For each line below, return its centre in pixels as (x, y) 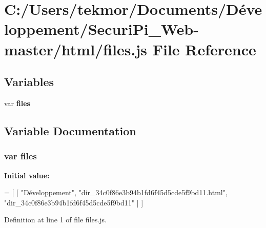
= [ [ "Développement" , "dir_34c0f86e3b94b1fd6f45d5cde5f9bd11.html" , (116, 192)
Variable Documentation (70, 130)
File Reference (204, 49)
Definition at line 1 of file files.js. (55, 220)
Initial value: (27, 175)
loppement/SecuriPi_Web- (101, 29)
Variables (29, 82)
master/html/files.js (76, 49)
